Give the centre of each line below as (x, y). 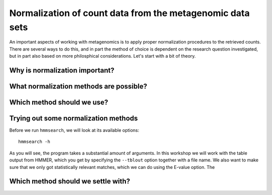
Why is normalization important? (62, 70)
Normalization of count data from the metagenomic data (129, 13)
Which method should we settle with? (70, 181)
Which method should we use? (59, 102)
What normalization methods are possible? (78, 86)
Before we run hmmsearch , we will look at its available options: (74, 130)
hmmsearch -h (34, 142)
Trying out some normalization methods (74, 118)
